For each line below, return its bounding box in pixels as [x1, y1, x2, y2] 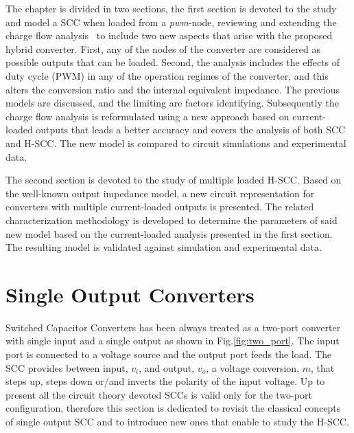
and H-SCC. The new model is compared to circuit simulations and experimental [5, 135, 346, 150]
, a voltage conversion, [206, 360, 300, 375]
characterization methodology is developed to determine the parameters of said [5, 212, 338, 227]
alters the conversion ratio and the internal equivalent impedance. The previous [5, 82, 340, 96]
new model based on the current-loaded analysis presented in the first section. [5, 226, 333, 241]
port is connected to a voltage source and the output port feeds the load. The [5, 347, 332, 361]
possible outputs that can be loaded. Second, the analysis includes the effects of [5, 55, 340, 69]
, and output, [139, 360, 195, 375]
